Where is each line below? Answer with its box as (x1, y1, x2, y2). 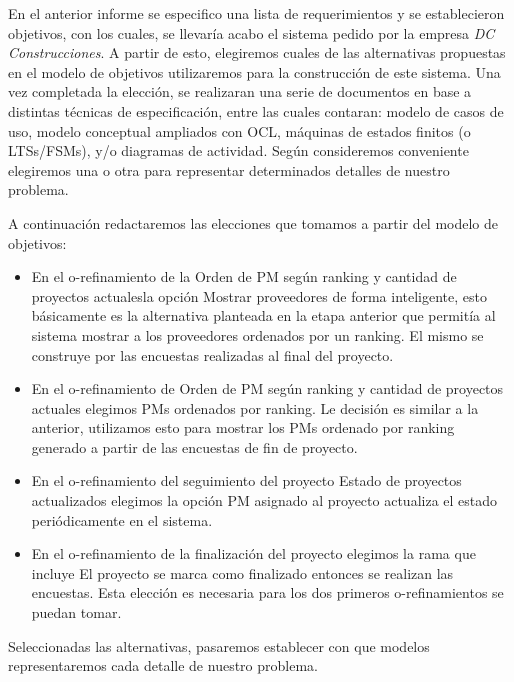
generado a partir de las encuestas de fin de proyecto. (31, 436, 358, 457)
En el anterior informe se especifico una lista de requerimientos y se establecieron (8, 3, 505, 23)
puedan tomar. (31, 602, 122, 623)
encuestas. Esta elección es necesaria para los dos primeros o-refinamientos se (31, 582, 504, 603)
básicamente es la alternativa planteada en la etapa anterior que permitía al (31, 305, 496, 326)
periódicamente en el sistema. (31, 509, 213, 530)
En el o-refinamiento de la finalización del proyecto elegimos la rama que (31, 543, 476, 564)
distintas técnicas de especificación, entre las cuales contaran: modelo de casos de (8, 100, 504, 121)
